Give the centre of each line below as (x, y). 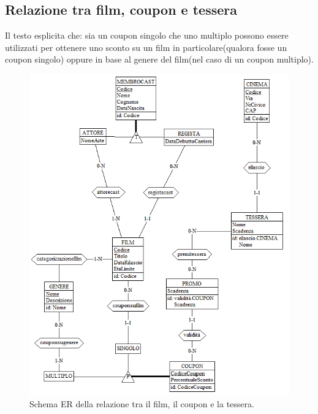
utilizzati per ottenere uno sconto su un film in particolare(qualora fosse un (146, 47)
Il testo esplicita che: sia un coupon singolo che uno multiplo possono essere (147, 35)
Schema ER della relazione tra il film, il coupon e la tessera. (142, 404)
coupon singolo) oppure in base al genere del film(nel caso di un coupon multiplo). (159, 59)
